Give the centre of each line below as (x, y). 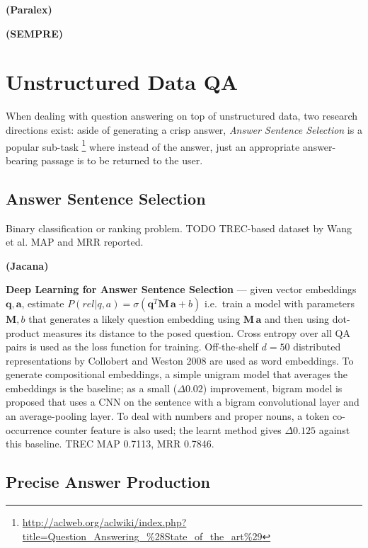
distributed (317, 347)
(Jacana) (27, 265)
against (334, 429)
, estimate (43, 303)
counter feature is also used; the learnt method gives (168, 429)
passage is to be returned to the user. (122, 160)
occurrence (29, 429)
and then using (297, 318)
